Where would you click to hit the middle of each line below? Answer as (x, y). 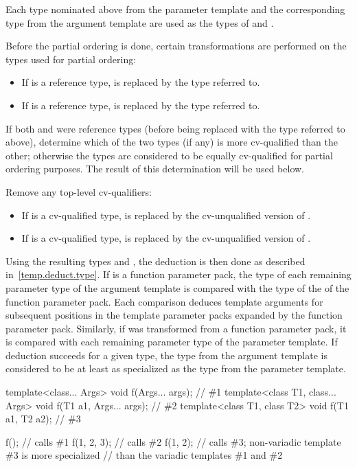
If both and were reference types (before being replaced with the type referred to (175, 128)
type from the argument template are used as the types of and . (140, 22)
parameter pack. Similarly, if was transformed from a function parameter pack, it (176, 328)
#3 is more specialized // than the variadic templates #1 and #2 (144, 455)
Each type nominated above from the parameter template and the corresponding (175, 9)
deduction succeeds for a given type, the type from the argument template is (166, 355)
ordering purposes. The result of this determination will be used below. (155, 169)
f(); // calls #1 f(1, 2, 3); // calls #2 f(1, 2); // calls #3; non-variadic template (173, 441)
